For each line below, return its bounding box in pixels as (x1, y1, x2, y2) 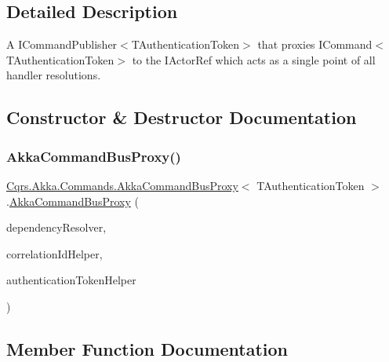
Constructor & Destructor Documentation (6, 105, 357, 130)
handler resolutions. (6, 67, 101, 83)
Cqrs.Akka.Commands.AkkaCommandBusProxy (6, 177, 238, 193)
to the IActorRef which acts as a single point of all (132, 51, 376, 68)
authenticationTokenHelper (6, 272, 136, 288)
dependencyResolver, (6, 219, 107, 236)
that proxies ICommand (257, 36, 373, 53)
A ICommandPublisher (6, 36, 118, 53)
